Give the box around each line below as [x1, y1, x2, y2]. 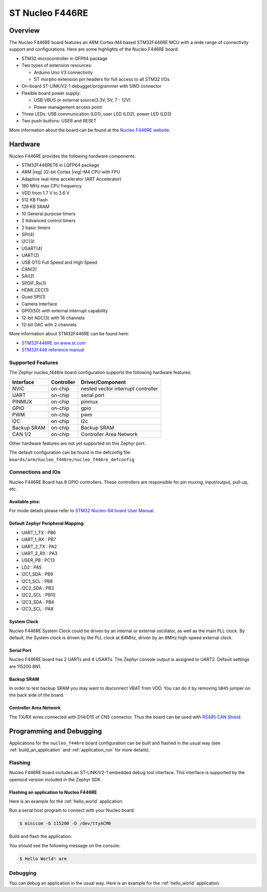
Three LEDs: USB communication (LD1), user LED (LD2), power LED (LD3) [21, 111, 172, 117]
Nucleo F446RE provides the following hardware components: [9, 153, 136, 159]
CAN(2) [21, 266, 37, 272]
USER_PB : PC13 [21, 557, 55, 563]
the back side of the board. [9, 692, 64, 698]
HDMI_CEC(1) [21, 287, 49, 293]
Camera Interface [21, 300, 57, 307]
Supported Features [9, 359, 59, 366]
